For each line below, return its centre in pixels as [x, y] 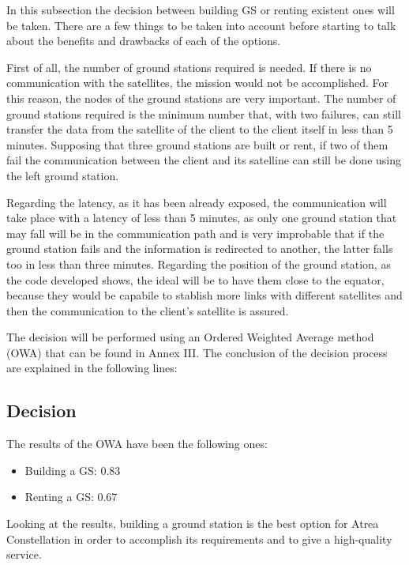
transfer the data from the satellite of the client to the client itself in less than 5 [200, 129]
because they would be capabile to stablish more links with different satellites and [204, 295]
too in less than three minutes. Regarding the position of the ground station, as [199, 264]
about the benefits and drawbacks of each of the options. [144, 41]
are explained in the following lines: [92, 368]
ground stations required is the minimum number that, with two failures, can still [204, 113]
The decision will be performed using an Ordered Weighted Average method [190, 337]
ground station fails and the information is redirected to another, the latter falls [200, 249]
